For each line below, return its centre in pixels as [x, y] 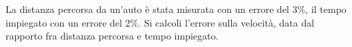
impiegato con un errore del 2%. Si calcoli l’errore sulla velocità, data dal [160, 22]
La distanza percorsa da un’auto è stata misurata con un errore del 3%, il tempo [176, 9]
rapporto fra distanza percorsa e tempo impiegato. [112, 36]
